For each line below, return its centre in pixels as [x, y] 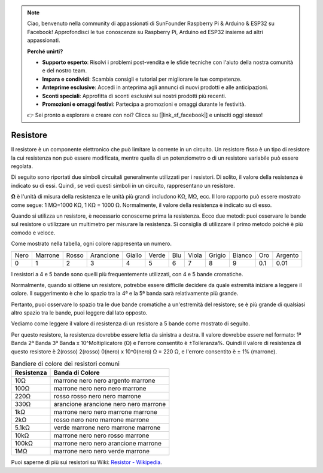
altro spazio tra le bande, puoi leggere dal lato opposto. [79, 313]
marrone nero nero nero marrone [100, 389]
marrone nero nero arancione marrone [107, 444]
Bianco [242, 255]
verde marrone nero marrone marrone [107, 428]
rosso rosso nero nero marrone [97, 396]
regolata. [22, 166]
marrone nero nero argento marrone [104, 381]
